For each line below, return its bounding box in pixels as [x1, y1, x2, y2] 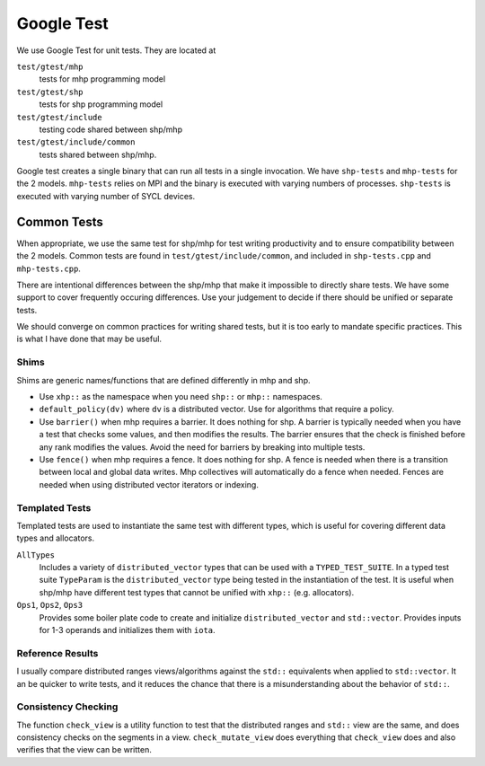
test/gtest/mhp [16, 61, 84, 72]
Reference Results [16, 647, 99, 659]
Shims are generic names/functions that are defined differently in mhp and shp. [16, 374, 311, 385]
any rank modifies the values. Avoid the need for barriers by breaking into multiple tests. [39, 441, 366, 453]
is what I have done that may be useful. [16, 333, 162, 345]
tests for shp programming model [39, 99, 163, 110]
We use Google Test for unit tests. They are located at [16, 45, 216, 56]
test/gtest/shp [16, 86, 84, 97]
